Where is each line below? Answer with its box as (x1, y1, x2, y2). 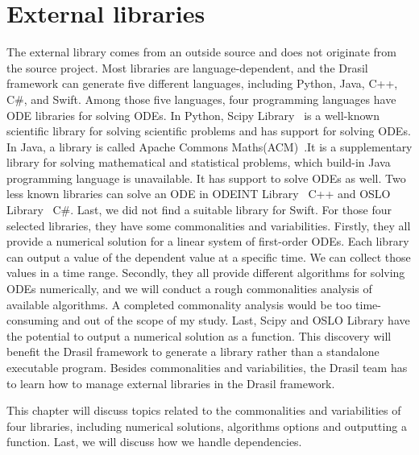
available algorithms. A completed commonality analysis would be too (6, 296, 352, 312)
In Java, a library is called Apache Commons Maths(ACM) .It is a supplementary (6, 138, 413, 155)
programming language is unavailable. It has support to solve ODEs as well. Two (6, 169, 406, 186)
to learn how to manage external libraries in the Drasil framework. (6, 374, 335, 391)
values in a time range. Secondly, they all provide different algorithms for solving (6, 264, 405, 281)
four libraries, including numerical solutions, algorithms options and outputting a (6, 417, 407, 434)
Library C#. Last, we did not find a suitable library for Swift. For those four (6, 201, 392, 218)
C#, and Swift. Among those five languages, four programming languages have (6, 90, 396, 107)
